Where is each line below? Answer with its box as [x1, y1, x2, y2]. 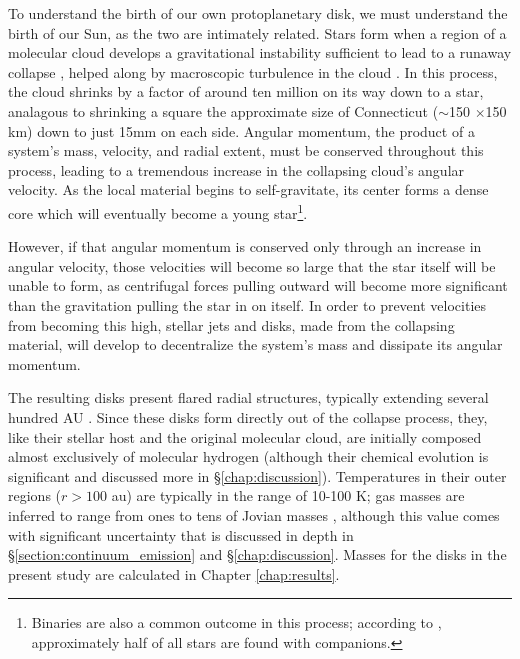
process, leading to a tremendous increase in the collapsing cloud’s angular [8, 159, 465, 180]
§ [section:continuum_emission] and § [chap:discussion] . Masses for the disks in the [8, 544, 507, 565]
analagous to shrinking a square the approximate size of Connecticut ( [8, 100, 439, 121]
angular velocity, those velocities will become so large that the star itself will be [8, 255, 496, 276]
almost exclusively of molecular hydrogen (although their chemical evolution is [8, 446, 489, 467]
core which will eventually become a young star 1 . [8, 199, 308, 223]
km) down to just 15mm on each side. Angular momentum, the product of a [8, 120, 475, 141]
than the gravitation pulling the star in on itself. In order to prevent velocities [8, 294, 487, 315]
